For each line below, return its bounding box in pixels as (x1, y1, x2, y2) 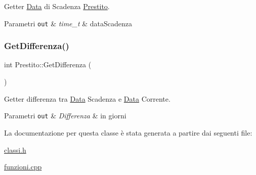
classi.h (4, 144, 26, 155)
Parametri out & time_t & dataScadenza (4, 18, 133, 28)
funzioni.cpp (4, 161, 42, 172)
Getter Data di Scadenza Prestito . (4, 1, 110, 11)
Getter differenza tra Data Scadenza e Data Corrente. (4, 93, 170, 104)
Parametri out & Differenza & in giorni (4, 110, 126, 121)
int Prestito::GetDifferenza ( (4, 59, 92, 70)
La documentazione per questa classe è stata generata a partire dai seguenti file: (4, 127, 252, 138)
